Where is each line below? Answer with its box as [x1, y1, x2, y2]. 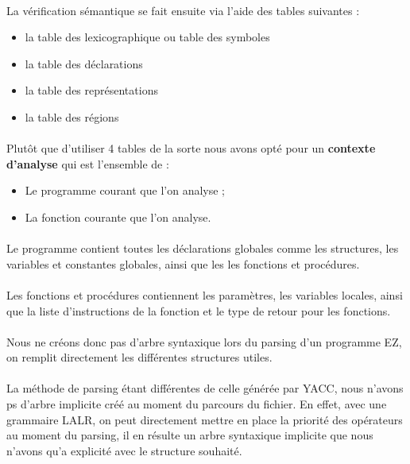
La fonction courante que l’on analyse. [25, 208, 211, 225]
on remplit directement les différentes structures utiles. [6, 349, 273, 365]
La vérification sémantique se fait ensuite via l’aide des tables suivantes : [6, 2, 360, 18]
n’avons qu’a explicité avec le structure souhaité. [6, 442, 242, 458]
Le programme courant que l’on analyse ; [25, 182, 226, 199]
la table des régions [25, 108, 119, 125]
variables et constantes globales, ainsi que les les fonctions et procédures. [6, 255, 360, 272]
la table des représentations [25, 82, 158, 99]
